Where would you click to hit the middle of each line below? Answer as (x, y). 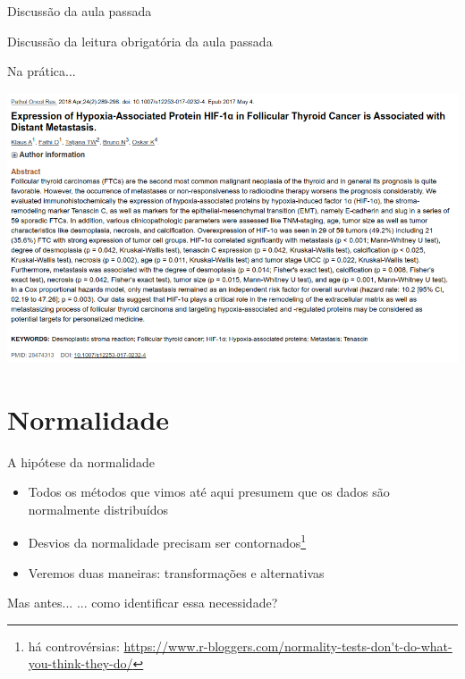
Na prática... (42, 71)
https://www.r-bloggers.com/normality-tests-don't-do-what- (288, 645)
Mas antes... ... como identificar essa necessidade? (143, 603)
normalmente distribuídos (98, 509)
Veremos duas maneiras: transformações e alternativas (176, 572)
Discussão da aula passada (80, 11)
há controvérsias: (74, 645)
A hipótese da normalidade (81, 461)
